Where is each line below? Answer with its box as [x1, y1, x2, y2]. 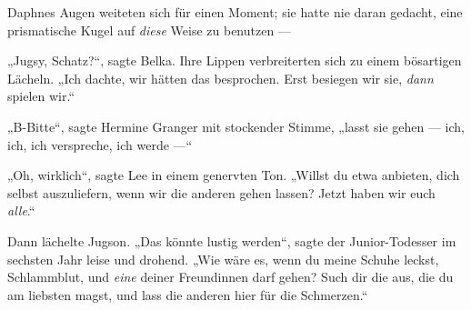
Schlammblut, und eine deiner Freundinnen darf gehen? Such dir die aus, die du [7, 267, 454, 286]
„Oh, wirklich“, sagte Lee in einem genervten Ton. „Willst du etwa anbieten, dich [7, 165, 460, 185]
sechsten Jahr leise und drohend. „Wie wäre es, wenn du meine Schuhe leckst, [7, 249, 439, 268]
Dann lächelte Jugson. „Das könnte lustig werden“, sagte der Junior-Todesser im [7, 231, 456, 250]
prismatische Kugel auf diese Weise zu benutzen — [7, 20, 291, 39]
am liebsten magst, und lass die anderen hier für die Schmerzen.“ [7, 285, 368, 304]
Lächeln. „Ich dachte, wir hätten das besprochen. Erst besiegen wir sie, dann [7, 68, 434, 87]
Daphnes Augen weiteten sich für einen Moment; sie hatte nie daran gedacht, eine [7, 3, 463, 21]
